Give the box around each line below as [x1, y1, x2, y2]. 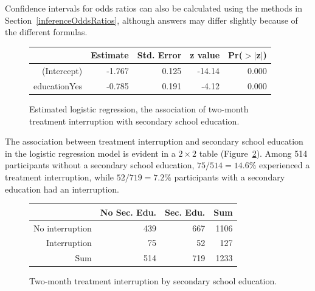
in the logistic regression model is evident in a [5, 146, 176, 159]
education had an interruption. [5, 182, 119, 195]
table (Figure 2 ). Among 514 [199, 146, 308, 159]
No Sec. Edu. [100, 205, 157, 218]
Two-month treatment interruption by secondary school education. [29, 275, 277, 287]
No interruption [33, 221, 92, 234]
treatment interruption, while [5, 171, 114, 183]
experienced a [259, 159, 310, 171]
